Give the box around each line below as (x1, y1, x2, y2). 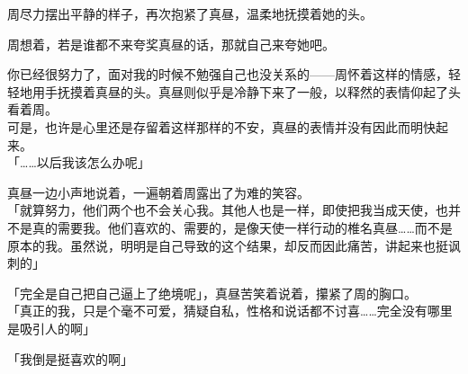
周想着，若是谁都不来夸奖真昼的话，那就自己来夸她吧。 (7, 34, 335, 53)
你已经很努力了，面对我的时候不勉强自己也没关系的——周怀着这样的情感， (7, 65, 448, 84)
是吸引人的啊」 (7, 318, 95, 337)
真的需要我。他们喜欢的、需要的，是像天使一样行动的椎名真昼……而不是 (31, 218, 453, 236)
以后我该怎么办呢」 (36, 153, 150, 172)
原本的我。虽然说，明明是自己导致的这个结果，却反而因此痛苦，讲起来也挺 (7, 236, 448, 254)
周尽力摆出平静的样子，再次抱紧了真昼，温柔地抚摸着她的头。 (7, 4, 373, 22)
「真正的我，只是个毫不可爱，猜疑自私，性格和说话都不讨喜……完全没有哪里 (7, 301, 453, 320)
